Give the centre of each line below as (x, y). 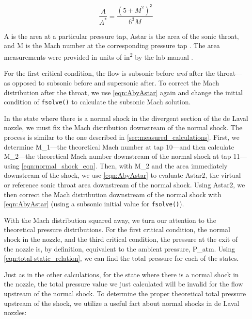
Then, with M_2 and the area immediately (164, 165)
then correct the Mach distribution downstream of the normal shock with (113, 194)
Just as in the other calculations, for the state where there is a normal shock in (121, 274)
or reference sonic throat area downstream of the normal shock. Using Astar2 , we (125, 184)
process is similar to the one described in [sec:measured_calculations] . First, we (122, 137)
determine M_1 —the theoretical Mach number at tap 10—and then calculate (119, 146)
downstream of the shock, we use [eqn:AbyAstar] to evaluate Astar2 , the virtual (122, 175)
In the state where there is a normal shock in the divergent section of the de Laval (126, 118)
